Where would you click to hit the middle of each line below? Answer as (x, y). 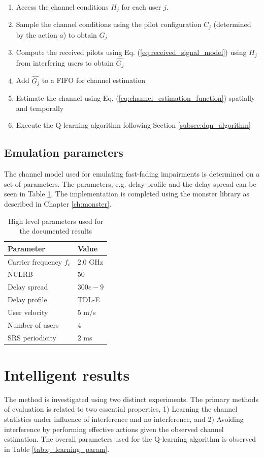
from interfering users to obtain (65, 63)
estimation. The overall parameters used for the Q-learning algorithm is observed (130, 439)
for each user (141, 7)
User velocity (28, 312)
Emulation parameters (64, 152)
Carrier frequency (35, 261)
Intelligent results (67, 374)
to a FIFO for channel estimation (94, 80)
